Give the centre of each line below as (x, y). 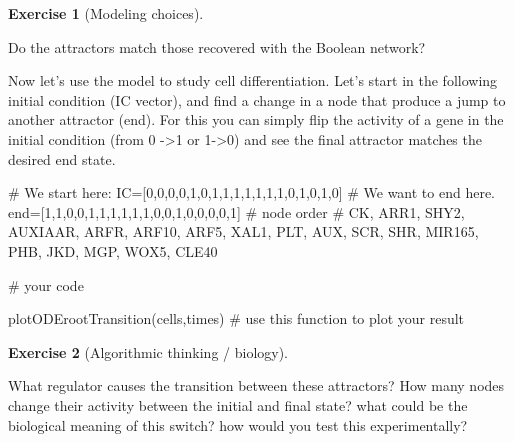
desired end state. (62, 158)
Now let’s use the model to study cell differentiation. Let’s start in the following (253, 80)
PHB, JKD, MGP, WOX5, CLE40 (113, 250)
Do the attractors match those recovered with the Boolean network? (217, 46)
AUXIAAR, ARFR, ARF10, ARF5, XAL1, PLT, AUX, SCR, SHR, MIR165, (243, 231)
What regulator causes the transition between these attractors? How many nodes (256, 385)
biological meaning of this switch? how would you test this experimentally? (238, 424)
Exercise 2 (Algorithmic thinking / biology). (148, 351)
